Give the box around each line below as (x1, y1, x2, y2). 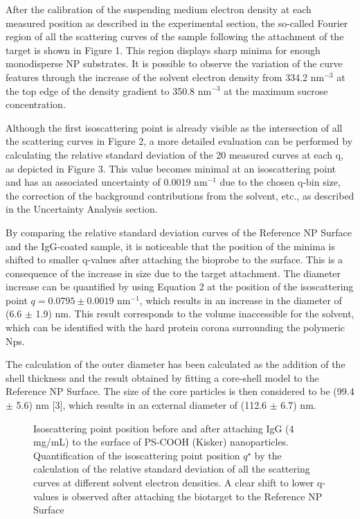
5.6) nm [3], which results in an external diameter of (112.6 (16, 398, 267, 412)
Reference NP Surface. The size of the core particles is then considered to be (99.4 (6, 384, 354, 398)
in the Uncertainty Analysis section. (6, 202, 158, 216)
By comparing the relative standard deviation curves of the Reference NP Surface (6, 225, 352, 239)
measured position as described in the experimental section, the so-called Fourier (6, 15, 348, 30)
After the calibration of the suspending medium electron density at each (6, 2, 312, 16)
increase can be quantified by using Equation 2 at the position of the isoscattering (6, 279, 354, 294)
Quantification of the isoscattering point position (33, 448, 240, 462)
